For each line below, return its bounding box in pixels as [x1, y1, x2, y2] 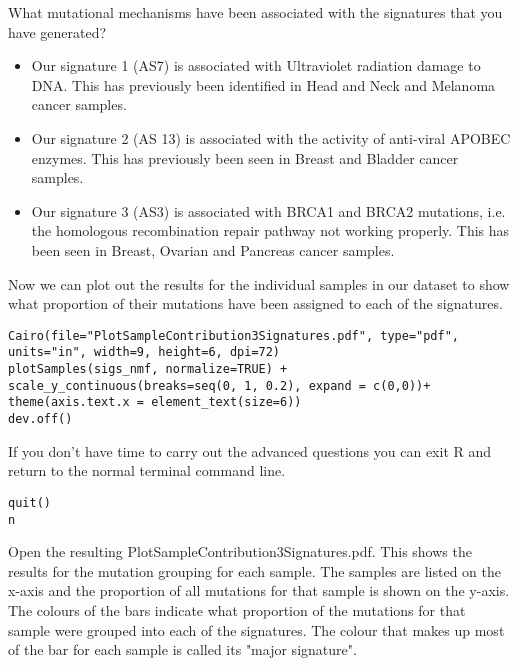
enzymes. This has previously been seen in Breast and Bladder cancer [31, 147, 459, 168]
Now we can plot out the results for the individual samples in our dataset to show [8, 273, 510, 294]
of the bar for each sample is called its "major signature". [8, 639, 357, 660]
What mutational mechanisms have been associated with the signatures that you [8, 2, 503, 22]
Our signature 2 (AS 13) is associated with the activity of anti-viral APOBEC [31, 127, 511, 148]
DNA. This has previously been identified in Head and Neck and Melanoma [31, 74, 496, 95]
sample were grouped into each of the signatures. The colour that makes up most [8, 619, 505, 640]
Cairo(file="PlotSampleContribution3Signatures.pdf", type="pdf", [8, 328, 460, 343]
